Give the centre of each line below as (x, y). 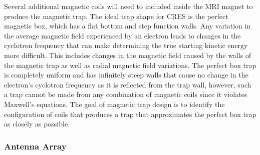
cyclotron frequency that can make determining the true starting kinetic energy (126, 45)
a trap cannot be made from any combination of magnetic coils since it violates (126, 94)
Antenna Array (35, 146)
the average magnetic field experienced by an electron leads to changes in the (122, 35)
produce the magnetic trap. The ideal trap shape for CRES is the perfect (116, 16)
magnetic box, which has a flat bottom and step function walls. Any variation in (127, 26)
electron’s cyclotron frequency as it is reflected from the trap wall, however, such (128, 84)
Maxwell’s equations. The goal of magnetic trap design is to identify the (114, 104)
